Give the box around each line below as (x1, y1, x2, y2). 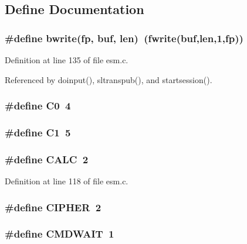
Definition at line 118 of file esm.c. (5, 175, 128, 187)
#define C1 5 (5, 125, 71, 139)
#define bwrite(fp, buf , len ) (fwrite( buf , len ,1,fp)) (5, 30, 243, 45)
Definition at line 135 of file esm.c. (5, 54, 128, 66)
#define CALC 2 (5, 152, 89, 166)
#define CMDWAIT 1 (5, 226, 114, 241)
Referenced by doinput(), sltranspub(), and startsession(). (5, 73, 212, 85)
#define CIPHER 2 (5, 200, 101, 214)
